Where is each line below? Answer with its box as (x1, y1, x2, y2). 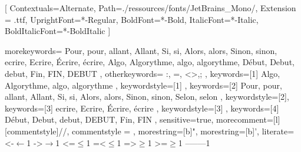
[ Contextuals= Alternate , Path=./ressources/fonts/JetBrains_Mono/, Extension (5, 2, 296, 13)
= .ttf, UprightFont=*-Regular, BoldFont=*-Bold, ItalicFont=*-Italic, (5, 13, 259, 25)
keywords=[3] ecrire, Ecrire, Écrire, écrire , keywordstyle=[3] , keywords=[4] (5, 102, 279, 114)
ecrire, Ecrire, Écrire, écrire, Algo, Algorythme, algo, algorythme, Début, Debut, (5, 56, 295, 68)
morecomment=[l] (216, 113, 280, 126)
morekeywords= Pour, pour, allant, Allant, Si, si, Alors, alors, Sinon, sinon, (5, 44, 277, 56)
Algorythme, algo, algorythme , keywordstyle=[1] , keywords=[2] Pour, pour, (5, 79, 282, 91)
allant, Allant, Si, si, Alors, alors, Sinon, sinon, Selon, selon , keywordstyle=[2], (5, 90, 289, 103)
